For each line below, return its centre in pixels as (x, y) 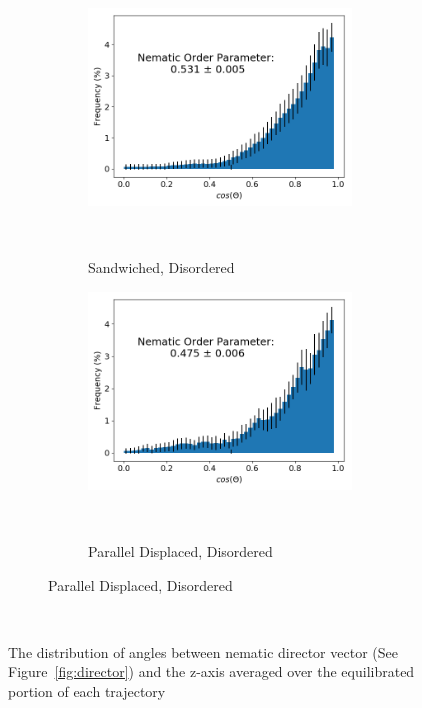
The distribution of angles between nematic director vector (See (203, 651)
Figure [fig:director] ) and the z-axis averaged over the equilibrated (211, 671)
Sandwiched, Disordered (161, 267)
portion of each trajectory (87, 690)
